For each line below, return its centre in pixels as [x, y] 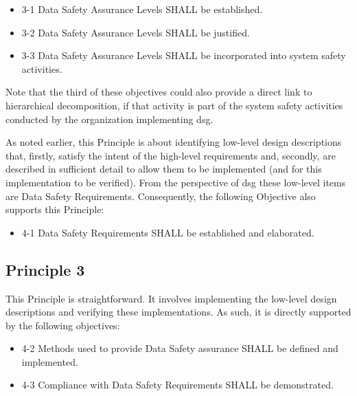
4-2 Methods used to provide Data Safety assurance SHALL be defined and [180, 348]
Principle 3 [45, 269]
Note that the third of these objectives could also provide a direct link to [159, 92]
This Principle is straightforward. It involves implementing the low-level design [171, 298]
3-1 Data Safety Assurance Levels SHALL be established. [142, 9]
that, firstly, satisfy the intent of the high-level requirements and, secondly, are [171, 155]
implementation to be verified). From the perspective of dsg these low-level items [176, 182]
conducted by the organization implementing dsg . [110, 119]
